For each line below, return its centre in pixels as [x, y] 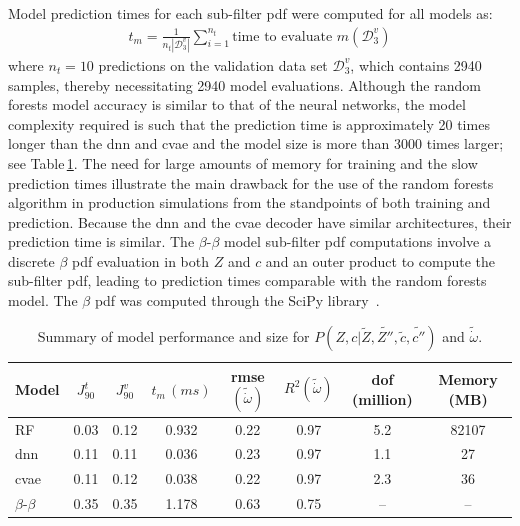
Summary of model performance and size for [173, 335]
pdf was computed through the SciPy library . [237, 300]
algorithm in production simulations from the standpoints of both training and [249, 202]
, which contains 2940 [416, 64]
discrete [31, 260]
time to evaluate [282, 36]
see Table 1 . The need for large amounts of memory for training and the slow [243, 162]
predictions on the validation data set [213, 64]
